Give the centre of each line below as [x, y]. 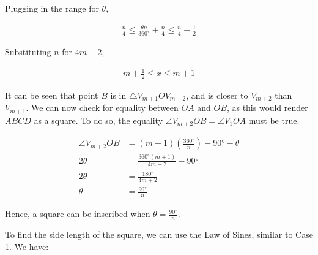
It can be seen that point [52, 95]
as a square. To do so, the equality [98, 120]
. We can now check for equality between [102, 108]
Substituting [28, 51]
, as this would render [267, 108]
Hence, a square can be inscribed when [78, 214]
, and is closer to [217, 95]
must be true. [274, 120]
